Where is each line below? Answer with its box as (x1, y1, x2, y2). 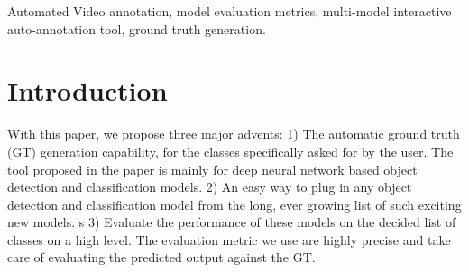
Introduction (7, 72, 168, 109)
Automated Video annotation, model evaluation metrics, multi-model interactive (7, 2, 452, 20)
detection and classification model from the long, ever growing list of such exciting (7, 195, 462, 213)
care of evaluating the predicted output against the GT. (7, 248, 316, 267)
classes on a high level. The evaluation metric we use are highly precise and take (7, 230, 451, 249)
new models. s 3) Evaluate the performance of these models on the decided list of (7, 213, 456, 231)
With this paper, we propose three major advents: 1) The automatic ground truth (7, 124, 460, 143)
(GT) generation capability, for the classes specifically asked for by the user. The (7, 141, 454, 160)
